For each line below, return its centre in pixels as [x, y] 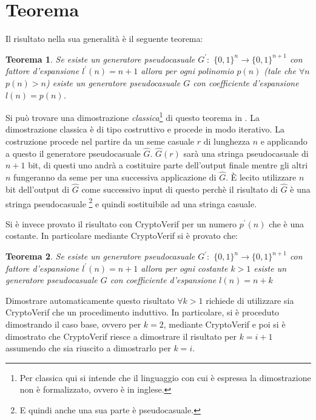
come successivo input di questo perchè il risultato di [180, 189]
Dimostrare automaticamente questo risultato [90, 300]
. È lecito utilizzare [261, 177]
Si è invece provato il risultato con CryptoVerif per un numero [121, 223]
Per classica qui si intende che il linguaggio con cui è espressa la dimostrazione [165, 377]
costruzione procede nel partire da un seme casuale [100, 141]
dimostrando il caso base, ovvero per [73, 324]
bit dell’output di [38, 189]
